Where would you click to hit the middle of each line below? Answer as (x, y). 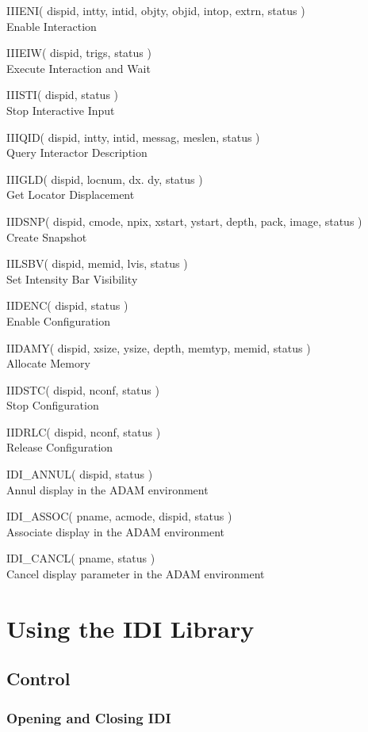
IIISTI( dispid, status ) (63, 95)
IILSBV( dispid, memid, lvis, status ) (97, 263)
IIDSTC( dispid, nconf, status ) (83, 389)
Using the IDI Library (130, 628)
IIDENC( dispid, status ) (67, 305)
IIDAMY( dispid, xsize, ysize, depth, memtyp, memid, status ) (159, 347)
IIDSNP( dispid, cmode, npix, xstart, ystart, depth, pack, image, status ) (184, 221)
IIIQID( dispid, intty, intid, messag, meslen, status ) (133, 137)
